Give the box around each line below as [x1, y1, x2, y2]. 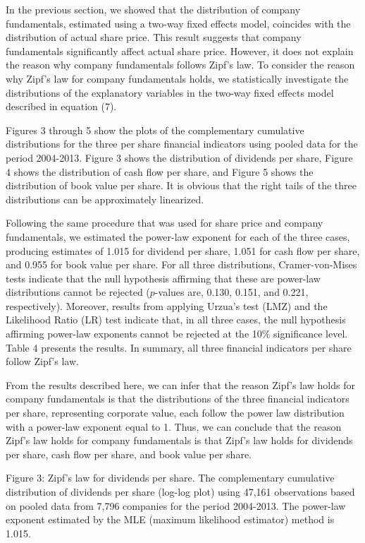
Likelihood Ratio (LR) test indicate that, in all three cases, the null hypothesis [6, 312, 346, 327]
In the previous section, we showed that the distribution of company [6, 2, 301, 16]
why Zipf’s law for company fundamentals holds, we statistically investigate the [6, 71, 349, 85]
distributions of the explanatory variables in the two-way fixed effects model [6, 85, 334, 100]
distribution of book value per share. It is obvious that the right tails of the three [6, 178, 357, 193]
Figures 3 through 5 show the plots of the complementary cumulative [6, 122, 304, 137]
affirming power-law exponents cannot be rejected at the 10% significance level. [6, 326, 348, 341]
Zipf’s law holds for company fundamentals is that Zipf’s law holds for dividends [6, 433, 353, 448]
